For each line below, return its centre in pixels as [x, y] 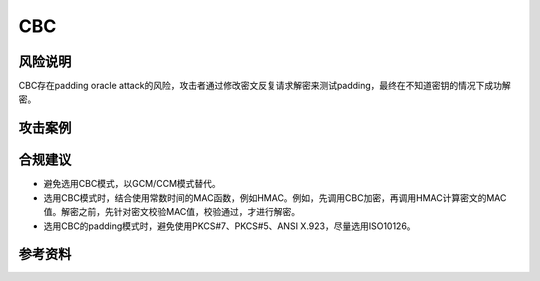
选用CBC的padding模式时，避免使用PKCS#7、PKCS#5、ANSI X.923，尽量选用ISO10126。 [229, 226]
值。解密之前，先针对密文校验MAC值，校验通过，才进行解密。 [172, 212]
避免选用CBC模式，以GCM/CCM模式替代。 [132, 184]
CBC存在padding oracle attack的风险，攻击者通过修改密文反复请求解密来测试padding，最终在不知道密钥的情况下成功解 [265, 86]
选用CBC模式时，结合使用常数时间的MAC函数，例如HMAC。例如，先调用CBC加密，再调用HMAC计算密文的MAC [275, 197]
